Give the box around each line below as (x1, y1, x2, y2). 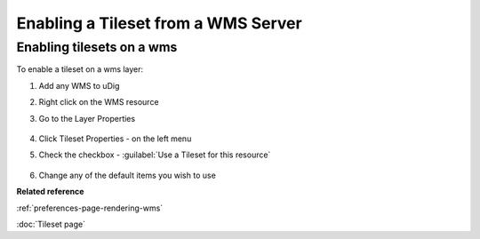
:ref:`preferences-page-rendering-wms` (16, 203, 164, 213)
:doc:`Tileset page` (16, 219, 86, 229)
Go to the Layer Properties (38, 113, 136, 123)
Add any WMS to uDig (38, 80, 120, 91)
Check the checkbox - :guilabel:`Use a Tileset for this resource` (38, 149, 271, 160)
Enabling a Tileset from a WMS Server (16, 13, 302, 33)
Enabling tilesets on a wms (16, 39, 178, 55)
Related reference (16, 187, 84, 197)
